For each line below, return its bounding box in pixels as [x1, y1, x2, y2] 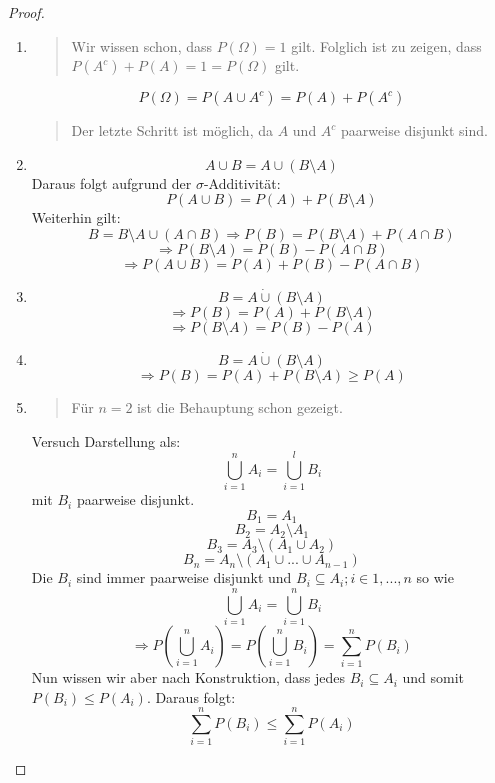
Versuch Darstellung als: [31, 430, 181, 451]
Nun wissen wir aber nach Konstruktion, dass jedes [31, 667, 346, 688]
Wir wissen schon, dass [71, 35, 212, 56]
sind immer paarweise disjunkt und [76, 567, 292, 588]
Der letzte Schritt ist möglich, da [71, 120, 273, 141]
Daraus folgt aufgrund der [31, 172, 192, 193]
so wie [416, 567, 454, 588]
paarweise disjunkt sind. [341, 120, 488, 141]
